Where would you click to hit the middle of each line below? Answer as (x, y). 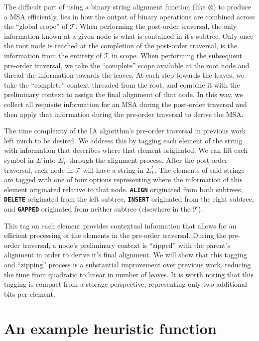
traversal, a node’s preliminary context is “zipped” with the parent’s (126, 245)
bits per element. (30, 293)
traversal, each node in (39, 170)
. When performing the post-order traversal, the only (156, 26)
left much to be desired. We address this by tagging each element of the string (123, 140)
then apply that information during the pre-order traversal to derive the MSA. (124, 114)
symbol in (19, 160)
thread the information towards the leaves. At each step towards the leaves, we (124, 75)
